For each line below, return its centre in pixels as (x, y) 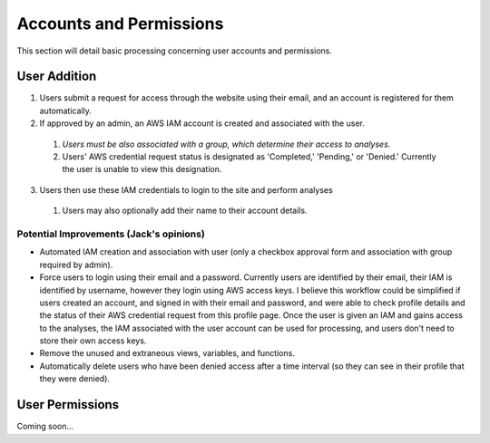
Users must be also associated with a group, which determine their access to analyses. (226, 144)
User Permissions (68, 404)
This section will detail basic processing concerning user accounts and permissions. (175, 51)
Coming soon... (45, 427)
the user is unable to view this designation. (142, 169)
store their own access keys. (93, 341)
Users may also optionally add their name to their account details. (185, 211)
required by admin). (76, 265)
